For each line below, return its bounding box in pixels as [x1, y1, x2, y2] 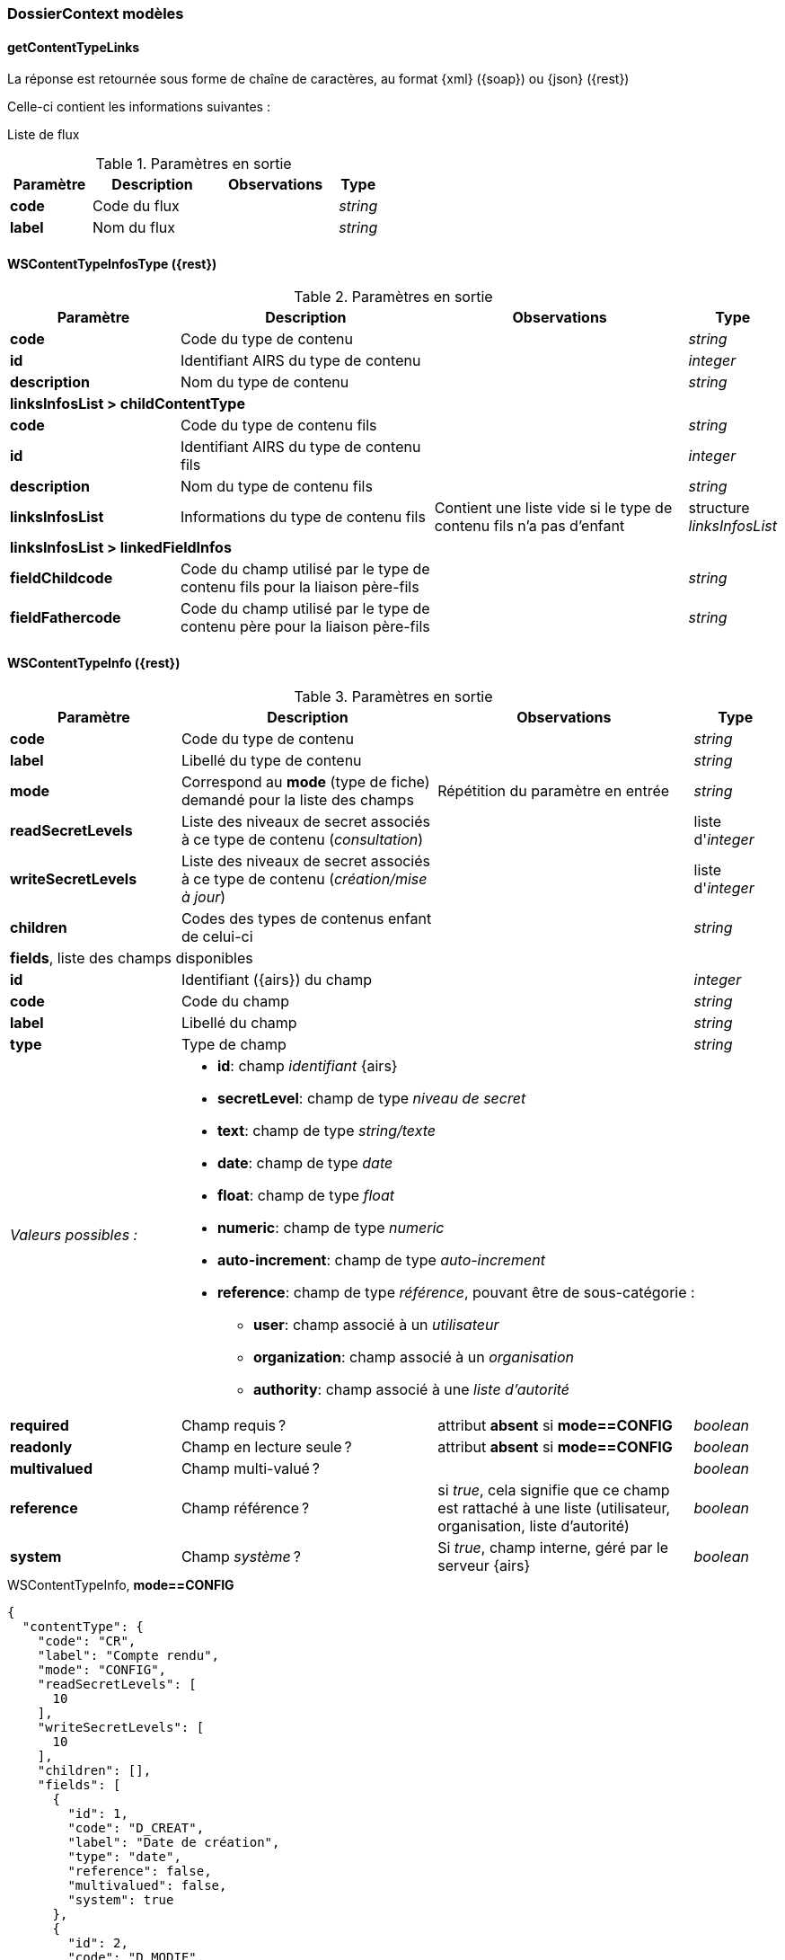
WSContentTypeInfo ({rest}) [7, 655, 181, 671]
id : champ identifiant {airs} [216, 1056, 398, 1075]
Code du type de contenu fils [180, 416, 377, 435]
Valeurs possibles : [10, 1225, 138, 1244]
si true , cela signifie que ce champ [437, 1480, 670, 1499]
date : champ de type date [216, 1153, 393, 1172]
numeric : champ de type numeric [216, 1218, 445, 1237]
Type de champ [181, 1034, 287, 1053]
